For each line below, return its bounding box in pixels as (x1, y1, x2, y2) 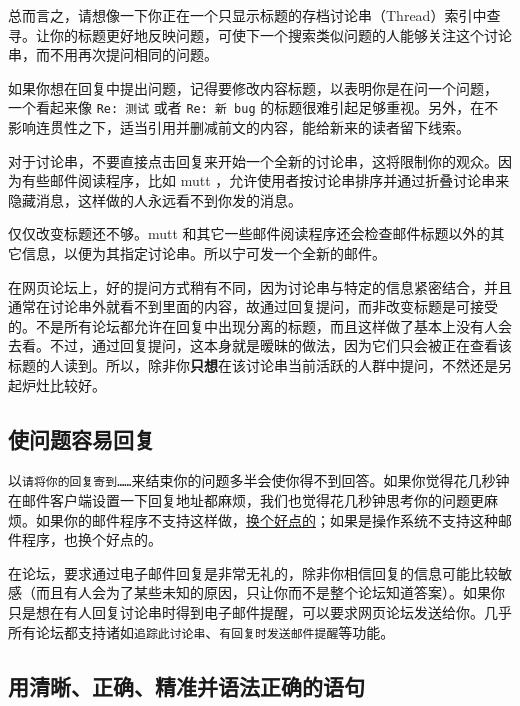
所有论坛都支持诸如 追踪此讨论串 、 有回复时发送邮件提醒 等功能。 (8, 621, 395, 642)
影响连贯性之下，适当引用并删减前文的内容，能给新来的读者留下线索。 (8, 117, 470, 138)
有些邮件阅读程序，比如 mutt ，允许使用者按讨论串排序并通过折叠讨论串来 (21, 170, 510, 191)
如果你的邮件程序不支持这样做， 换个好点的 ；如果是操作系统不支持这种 (35, 509, 498, 530)
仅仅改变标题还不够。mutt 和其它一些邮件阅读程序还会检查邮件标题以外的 (8, 223, 491, 244)
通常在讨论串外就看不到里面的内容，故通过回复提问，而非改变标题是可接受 (8, 296, 498, 317)
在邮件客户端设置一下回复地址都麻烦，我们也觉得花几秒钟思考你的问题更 (8, 490, 484, 511)
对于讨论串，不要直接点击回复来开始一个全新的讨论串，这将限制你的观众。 (8, 150, 498, 171)
